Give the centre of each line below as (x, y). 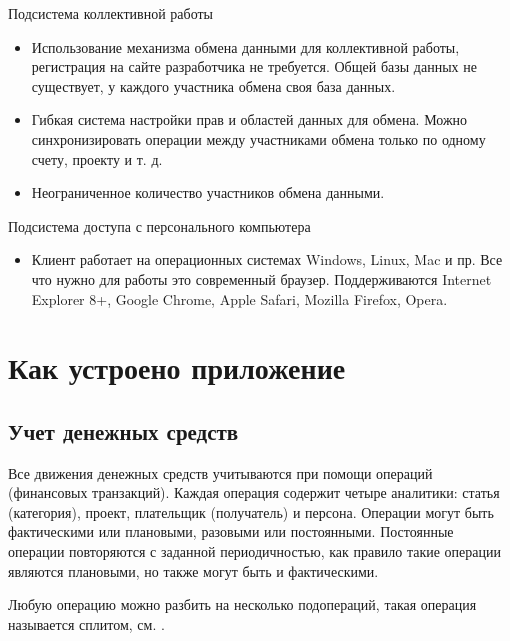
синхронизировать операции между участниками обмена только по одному (258, 138)
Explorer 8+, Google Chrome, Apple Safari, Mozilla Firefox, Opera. (239, 298)
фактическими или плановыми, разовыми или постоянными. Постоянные (231, 531)
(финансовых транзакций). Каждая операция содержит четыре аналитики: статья (254, 492)
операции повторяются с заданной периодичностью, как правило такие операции (254, 551)
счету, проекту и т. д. (97, 158)
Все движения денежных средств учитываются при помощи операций (220, 472)
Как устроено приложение (177, 367)
